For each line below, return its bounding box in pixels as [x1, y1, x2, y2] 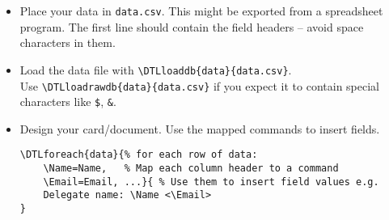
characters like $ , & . [19, 93, 116, 110]
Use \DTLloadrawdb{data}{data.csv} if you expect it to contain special [19, 77, 379, 94]
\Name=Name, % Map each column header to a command [43, 163, 339, 175]
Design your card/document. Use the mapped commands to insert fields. [19, 120, 380, 137]
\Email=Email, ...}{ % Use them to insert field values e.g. [43, 176, 379, 188]
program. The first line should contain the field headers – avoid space [19, 18, 364, 35]
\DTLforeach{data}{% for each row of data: [19, 149, 258, 161]
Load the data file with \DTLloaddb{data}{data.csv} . [19, 61, 292, 78]
